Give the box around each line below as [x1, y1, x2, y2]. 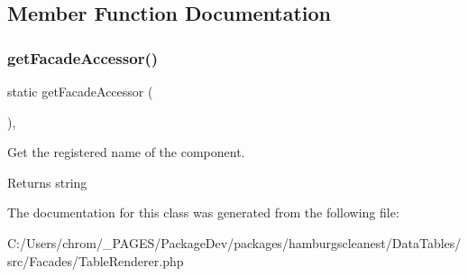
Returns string [7, 172, 87, 191]
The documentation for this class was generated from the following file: [7, 203, 399, 222]
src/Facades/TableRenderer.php [7, 251, 184, 270]
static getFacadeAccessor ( [7, 82, 153, 100]
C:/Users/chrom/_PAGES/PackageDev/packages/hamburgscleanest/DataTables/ [7, 233, 462, 252]
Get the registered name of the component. [7, 143, 245, 162]
